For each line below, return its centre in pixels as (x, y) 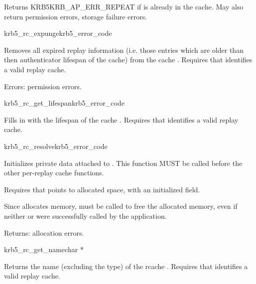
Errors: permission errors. (43, 86)
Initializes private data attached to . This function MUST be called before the (123, 163)
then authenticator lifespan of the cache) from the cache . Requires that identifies (128, 60)
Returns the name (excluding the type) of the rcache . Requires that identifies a (126, 266)
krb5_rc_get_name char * (44, 249)
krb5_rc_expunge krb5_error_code (58, 33)
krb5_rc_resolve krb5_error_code (56, 146)
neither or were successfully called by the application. (85, 215)
